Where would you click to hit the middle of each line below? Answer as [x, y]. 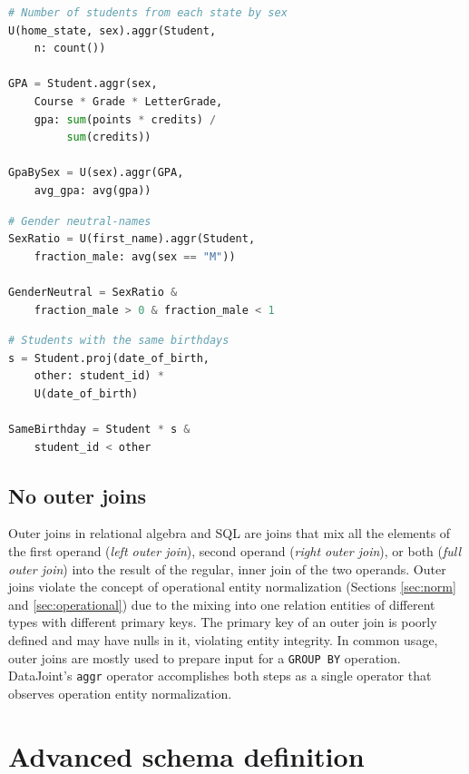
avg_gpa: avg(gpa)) [93, 190]
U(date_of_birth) [86, 393]
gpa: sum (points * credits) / [125, 119]
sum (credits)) [109, 137]
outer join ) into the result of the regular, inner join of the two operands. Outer [227, 568]
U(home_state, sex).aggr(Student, [112, 30]
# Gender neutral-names [80, 221]
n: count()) [70, 49]
